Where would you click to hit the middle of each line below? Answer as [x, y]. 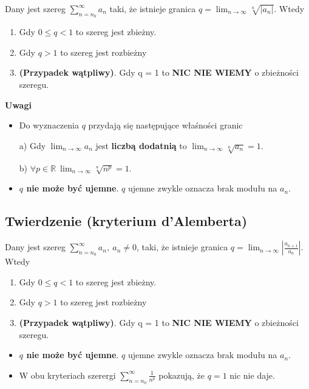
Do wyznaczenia [49, 125]
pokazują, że [182, 375]
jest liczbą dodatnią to [141, 145]
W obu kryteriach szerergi [67, 375]
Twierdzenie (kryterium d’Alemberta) [126, 221]
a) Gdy [32, 145]
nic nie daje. [252, 375]
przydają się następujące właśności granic [165, 125]
